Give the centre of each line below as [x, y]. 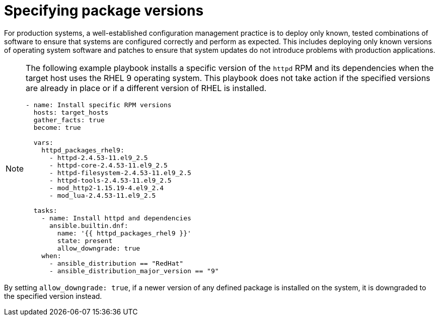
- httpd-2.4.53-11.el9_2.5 [99, 157]
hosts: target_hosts [71, 112]
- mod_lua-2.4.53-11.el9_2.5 [103, 195]
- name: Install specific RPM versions [99, 105]
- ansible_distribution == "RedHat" [117, 263]
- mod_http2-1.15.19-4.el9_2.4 [106, 188]
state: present [85, 241]
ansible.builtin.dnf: [89, 225]
